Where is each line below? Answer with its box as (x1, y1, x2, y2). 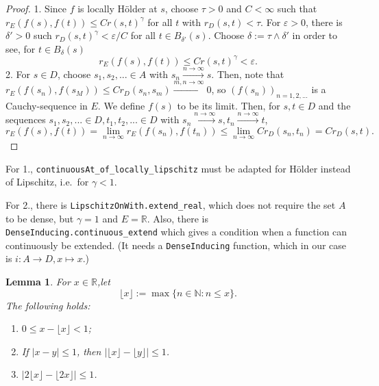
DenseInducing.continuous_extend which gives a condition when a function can (5, 224, 347, 239)
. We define (97, 98, 145, 112)
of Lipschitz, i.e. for (5, 175, 89, 189)
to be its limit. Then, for (177, 98, 280, 112)
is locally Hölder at (77, 1, 158, 15)
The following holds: (5, 298, 90, 312)
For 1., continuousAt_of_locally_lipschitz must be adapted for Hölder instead (5, 161, 351, 175)
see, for (5, 41, 36, 55)
